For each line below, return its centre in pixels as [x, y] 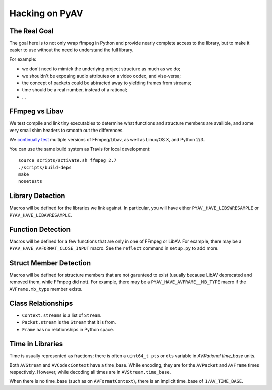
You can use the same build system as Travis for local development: [80, 149]
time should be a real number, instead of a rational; [75, 90]
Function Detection [40, 229]
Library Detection [37, 196]
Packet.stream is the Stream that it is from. [69, 322]
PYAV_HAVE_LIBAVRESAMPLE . [41, 215]
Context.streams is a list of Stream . [62, 315]
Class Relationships [41, 303]
